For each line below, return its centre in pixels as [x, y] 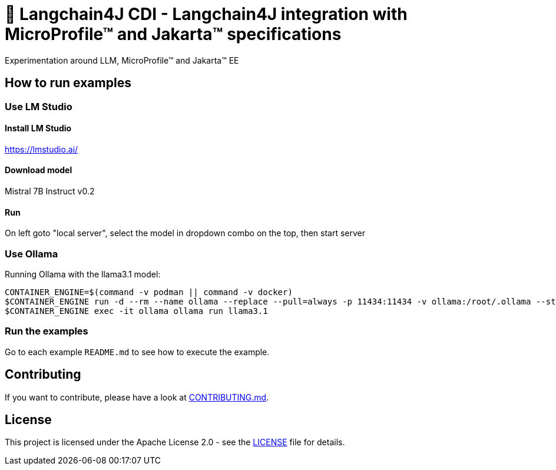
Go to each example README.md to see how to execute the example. [137, 352]
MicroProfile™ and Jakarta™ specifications [173, 34]
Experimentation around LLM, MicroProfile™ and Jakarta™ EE [122, 60]
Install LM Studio [38, 128]
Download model [39, 170]
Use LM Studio [39, 106]
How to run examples [68, 83]
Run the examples [47, 331]
